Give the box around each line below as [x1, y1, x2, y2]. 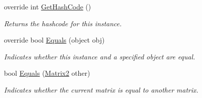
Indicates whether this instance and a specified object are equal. [4, 51, 196, 61]
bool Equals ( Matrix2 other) [4, 68, 90, 78]
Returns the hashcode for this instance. [4, 18, 122, 28]
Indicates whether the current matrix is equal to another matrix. [4, 84, 199, 95]
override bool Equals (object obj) [4, 35, 105, 45]
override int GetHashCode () [4, 1, 91, 11]
